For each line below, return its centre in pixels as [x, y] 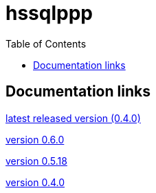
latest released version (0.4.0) [73, 118]
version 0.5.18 [36, 161]
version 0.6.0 [35, 139]
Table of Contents [46, 43]
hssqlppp [49, 13]
